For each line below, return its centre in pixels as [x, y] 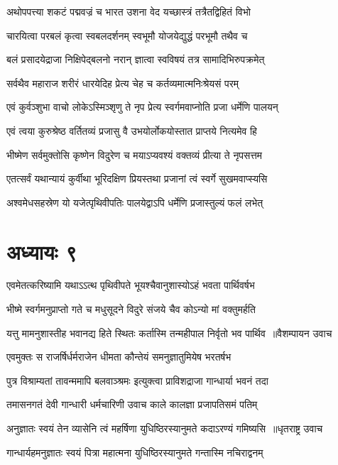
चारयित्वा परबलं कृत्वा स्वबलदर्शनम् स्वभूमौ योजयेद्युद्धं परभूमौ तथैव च [127, 35]
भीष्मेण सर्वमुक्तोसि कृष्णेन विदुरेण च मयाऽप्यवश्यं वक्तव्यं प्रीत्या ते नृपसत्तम [135, 154]
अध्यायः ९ [42, 251]
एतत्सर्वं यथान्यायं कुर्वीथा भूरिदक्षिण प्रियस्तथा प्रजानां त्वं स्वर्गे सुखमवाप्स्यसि [137, 179]
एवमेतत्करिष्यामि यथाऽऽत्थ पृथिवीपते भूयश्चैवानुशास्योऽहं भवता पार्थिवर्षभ [131, 285]
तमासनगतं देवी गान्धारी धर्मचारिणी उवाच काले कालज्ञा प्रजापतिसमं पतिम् [132, 404]
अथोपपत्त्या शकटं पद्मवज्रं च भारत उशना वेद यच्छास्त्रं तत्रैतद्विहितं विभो [129, 11]
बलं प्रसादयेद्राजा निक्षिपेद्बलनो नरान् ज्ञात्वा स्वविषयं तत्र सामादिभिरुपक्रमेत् [136, 59]
